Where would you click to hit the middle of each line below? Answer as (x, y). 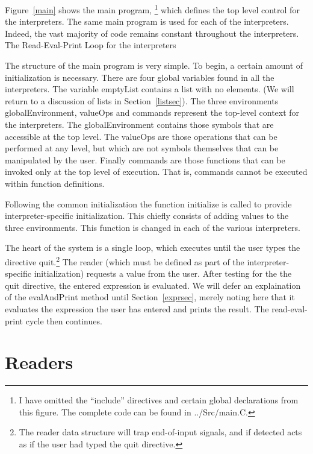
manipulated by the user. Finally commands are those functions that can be (145, 159)
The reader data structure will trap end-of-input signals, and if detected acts (160, 432)
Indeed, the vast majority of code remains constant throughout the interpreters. (152, 33)
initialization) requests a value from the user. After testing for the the (163, 273)
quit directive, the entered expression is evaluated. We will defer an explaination (153, 285)
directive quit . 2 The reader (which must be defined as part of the (125, 260)
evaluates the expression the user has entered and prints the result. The (137, 308)
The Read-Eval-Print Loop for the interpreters (91, 45)
